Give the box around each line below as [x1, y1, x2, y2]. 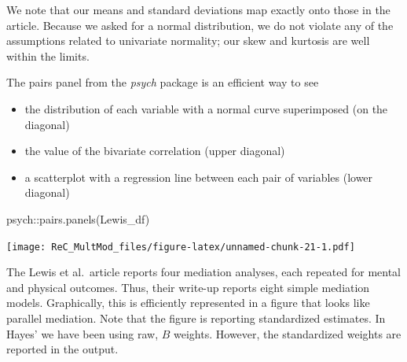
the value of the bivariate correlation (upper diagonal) [24, 142, 285, 159]
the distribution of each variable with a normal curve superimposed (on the [24, 100, 388, 116]
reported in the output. [6, 341, 119, 357]
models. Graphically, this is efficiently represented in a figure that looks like [6, 294, 370, 311]
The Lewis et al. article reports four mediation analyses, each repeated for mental [6, 264, 401, 280]
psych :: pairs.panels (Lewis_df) [6, 210, 150, 227]
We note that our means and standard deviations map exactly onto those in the [6, 2, 390, 17]
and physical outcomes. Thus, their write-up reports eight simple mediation [6, 279, 370, 295]
